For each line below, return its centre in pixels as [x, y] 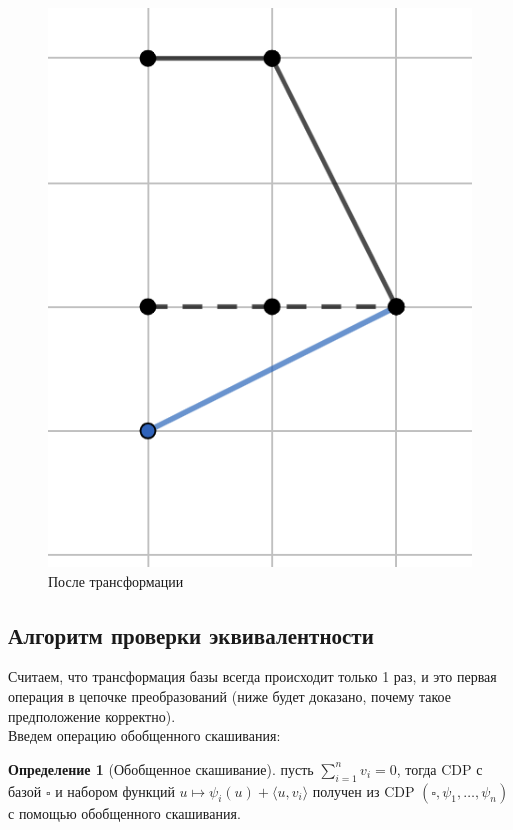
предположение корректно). [92, 715]
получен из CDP [363, 790]
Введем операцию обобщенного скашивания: [144, 735]
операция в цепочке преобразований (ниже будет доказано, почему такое [229, 696]
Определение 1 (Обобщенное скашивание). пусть [161, 768]
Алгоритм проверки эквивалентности [191, 634]
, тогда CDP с [439, 768]
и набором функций [115, 790]
